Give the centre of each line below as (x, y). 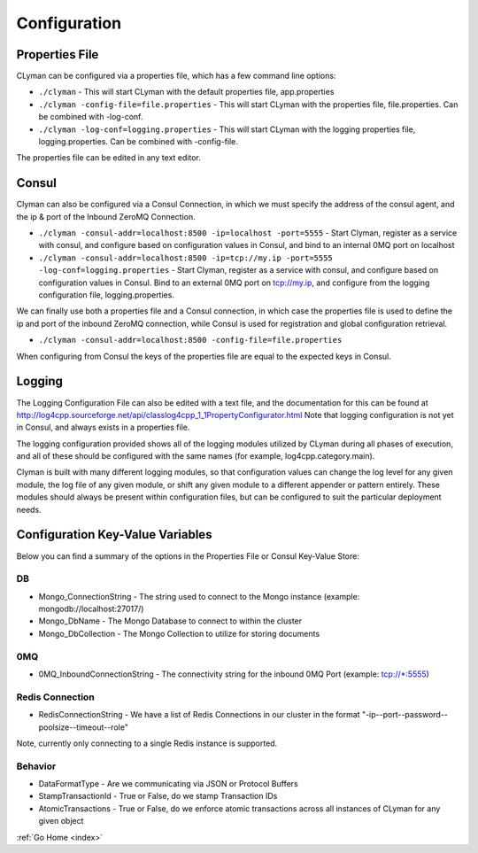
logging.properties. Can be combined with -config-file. (138, 142)
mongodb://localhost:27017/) (91, 609)
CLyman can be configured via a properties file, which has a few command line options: (176, 76)
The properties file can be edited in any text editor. (108, 158)
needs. (29, 509)
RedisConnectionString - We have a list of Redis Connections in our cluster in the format (199, 715)
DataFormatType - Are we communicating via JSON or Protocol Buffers (168, 784)
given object (61, 821)
